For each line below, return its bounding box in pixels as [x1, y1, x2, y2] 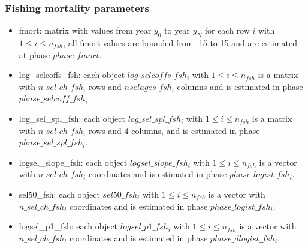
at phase [19, 48, 50, 61]
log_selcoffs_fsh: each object [19, 68, 125, 81]
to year [164, 24, 190, 37]
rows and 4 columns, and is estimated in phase [88, 124, 260, 136]
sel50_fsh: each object [19, 187, 100, 200]
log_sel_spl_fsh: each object [19, 112, 125, 124]
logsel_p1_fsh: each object [19, 220, 118, 232]
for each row [204, 24, 250, 37]
